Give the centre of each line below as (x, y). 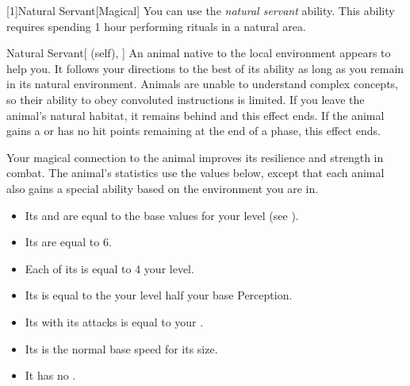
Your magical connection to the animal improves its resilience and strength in (195, 157)
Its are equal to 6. (68, 242)
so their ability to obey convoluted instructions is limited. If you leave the (186, 99)
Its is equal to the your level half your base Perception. (159, 295)
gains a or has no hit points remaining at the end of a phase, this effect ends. (194, 131)
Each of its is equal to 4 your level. (109, 268)
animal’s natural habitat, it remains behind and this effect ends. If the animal (195, 115)
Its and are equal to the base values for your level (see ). (162, 215)
